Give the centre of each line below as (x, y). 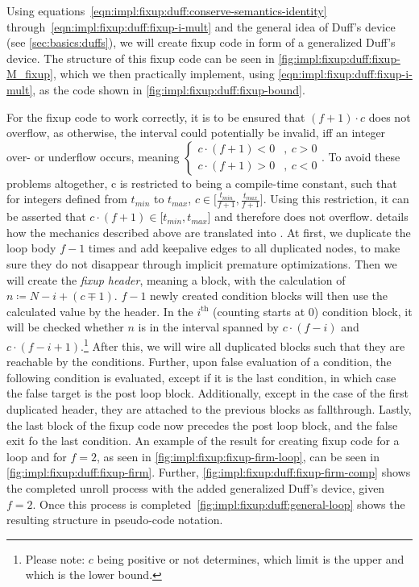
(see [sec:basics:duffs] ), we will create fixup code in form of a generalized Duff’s (201, 42)
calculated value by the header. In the (100, 311)
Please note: (55, 558)
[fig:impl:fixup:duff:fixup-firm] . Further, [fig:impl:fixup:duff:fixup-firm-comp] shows (209, 472)
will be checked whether (65, 327)
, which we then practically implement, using (164, 74)
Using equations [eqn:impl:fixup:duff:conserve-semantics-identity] (167, 10)
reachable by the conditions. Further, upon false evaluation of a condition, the (199, 362)
